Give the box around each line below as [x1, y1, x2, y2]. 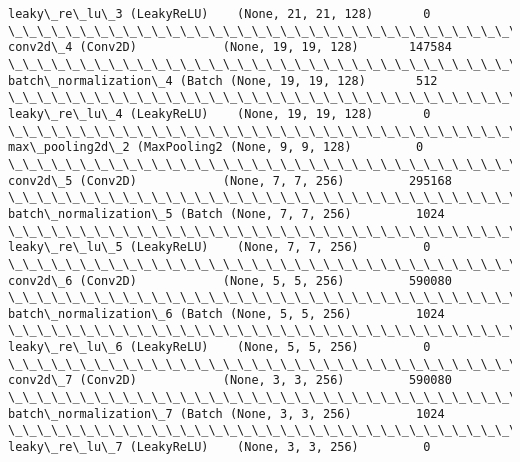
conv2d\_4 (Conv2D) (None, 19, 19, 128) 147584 [8, 40, 452, 55]
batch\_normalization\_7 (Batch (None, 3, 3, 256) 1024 [8, 406, 445, 421]
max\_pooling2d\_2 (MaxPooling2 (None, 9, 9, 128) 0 [8, 140, 424, 155]
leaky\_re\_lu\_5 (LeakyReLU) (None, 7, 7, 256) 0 [8, 240, 431, 255]
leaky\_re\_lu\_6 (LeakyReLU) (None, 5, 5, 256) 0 [8, 340, 431, 355]
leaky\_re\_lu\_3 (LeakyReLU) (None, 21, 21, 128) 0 [8, 7, 431, 21]
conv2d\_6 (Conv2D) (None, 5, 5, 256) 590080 [8, 273, 452, 288]
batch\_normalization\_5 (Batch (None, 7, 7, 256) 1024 [8, 206, 445, 221]
